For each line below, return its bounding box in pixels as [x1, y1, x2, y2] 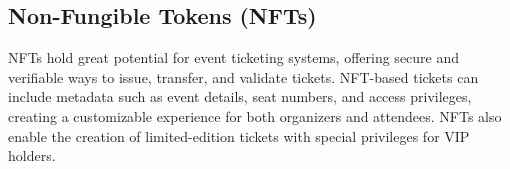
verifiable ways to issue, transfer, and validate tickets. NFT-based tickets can [8, 66, 479, 87]
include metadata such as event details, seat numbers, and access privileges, [8, 86, 472, 107]
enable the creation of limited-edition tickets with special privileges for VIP [8, 125, 470, 146]
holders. [8, 145, 56, 166]
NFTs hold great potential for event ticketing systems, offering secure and [8, 47, 460, 68]
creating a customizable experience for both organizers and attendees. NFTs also [8, 105, 502, 126]
